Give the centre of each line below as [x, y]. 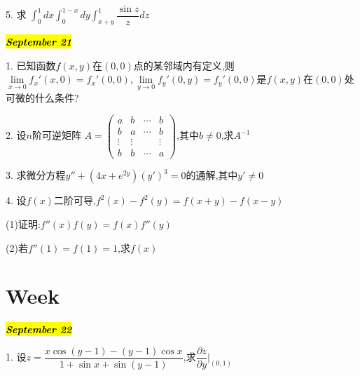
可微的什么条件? [42, 97]
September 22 [39, 329]
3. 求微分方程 [36, 175]
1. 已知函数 [31, 65]
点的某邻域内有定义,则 [184, 65]
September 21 [39, 42]
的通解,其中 [212, 175]
